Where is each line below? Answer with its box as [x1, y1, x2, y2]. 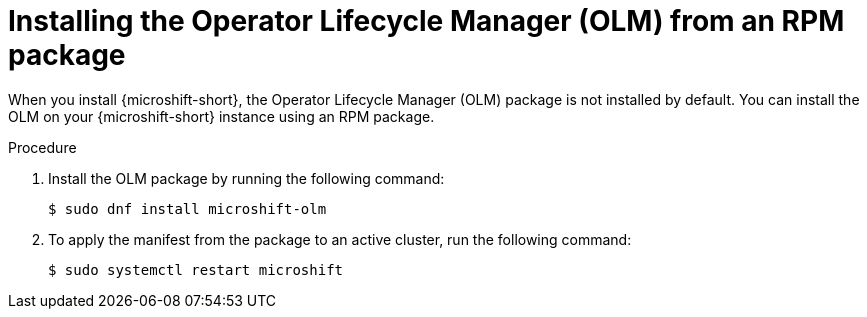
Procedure [8, 138, 77, 156]
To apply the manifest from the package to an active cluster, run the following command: [48, 230, 632, 248]
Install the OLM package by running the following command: [48, 169, 445, 187]
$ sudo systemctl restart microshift [48, 261, 344, 278]
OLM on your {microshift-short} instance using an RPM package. [8, 107, 435, 125]
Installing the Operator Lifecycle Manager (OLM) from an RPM [8, 4, 845, 38]
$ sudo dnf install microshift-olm [48, 200, 327, 217]
